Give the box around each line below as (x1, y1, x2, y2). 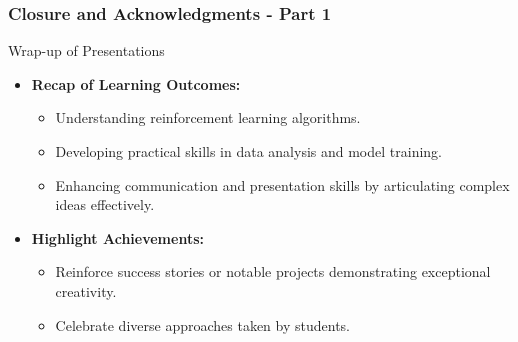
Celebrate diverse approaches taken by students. (55, 314, 350, 335)
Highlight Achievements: (31, 227, 204, 248)
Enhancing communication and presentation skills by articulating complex (55, 174, 510, 195)
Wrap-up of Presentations (8, 40, 165, 61)
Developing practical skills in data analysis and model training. (55, 141, 442, 161)
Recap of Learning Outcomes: (31, 73, 241, 94)
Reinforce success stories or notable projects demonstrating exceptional (55, 261, 491, 282)
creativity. (55, 280, 117, 301)
